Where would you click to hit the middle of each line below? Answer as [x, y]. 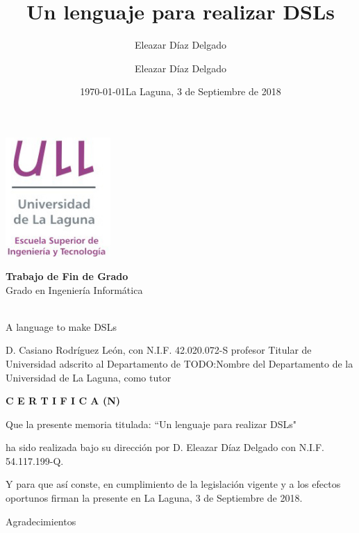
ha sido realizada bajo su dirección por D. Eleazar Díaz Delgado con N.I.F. [165, 447]
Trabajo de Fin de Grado [67, 276]
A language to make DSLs [61, 326]
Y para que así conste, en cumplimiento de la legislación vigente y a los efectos [173, 484]
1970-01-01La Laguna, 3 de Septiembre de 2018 [181, 91]
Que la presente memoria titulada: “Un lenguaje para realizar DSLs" [151, 424]
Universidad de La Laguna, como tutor [89, 377]
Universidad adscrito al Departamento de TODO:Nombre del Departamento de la [179, 363]
